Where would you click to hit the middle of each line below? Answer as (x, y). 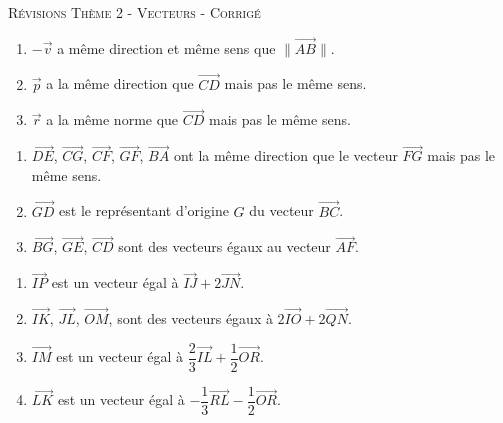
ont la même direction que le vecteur (285, 155)
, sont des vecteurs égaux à (190, 318)
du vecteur (281, 210)
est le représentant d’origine (144, 210)
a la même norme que (112, 119)
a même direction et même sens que (166, 47)
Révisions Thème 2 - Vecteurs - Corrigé (134, 12)
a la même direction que (120, 83)
